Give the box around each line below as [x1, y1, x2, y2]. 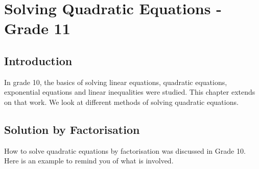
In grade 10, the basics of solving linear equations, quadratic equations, [4, 76, 227, 87]
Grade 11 [4, 18, 70, 39]
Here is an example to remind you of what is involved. [4, 155, 174, 166]
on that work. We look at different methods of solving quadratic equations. [4, 96, 239, 107]
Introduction [4, 52, 73, 68]
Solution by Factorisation [4, 121, 140, 137]
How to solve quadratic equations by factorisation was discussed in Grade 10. [4, 145, 246, 156]
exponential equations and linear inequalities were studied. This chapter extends [4, 87, 255, 97]
